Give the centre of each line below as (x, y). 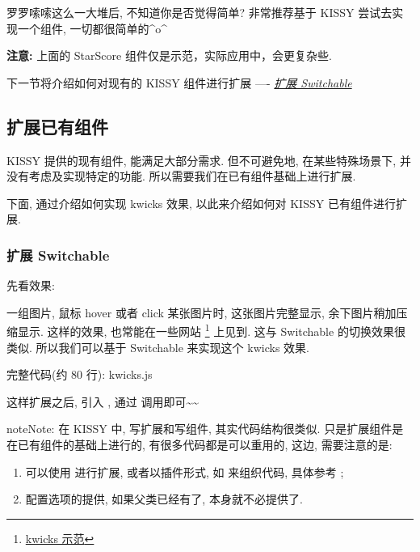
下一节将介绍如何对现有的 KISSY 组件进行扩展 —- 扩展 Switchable (179, 82)
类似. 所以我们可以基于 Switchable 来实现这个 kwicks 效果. (158, 347)
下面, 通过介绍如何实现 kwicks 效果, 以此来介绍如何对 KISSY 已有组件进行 (201, 203)
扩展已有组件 (57, 126)
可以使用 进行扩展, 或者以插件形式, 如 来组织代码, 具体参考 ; (185, 471)
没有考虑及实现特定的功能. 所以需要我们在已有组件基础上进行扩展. (181, 176)
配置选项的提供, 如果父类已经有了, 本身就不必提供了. (164, 499)
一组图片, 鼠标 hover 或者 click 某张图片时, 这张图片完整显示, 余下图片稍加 (202, 312)
